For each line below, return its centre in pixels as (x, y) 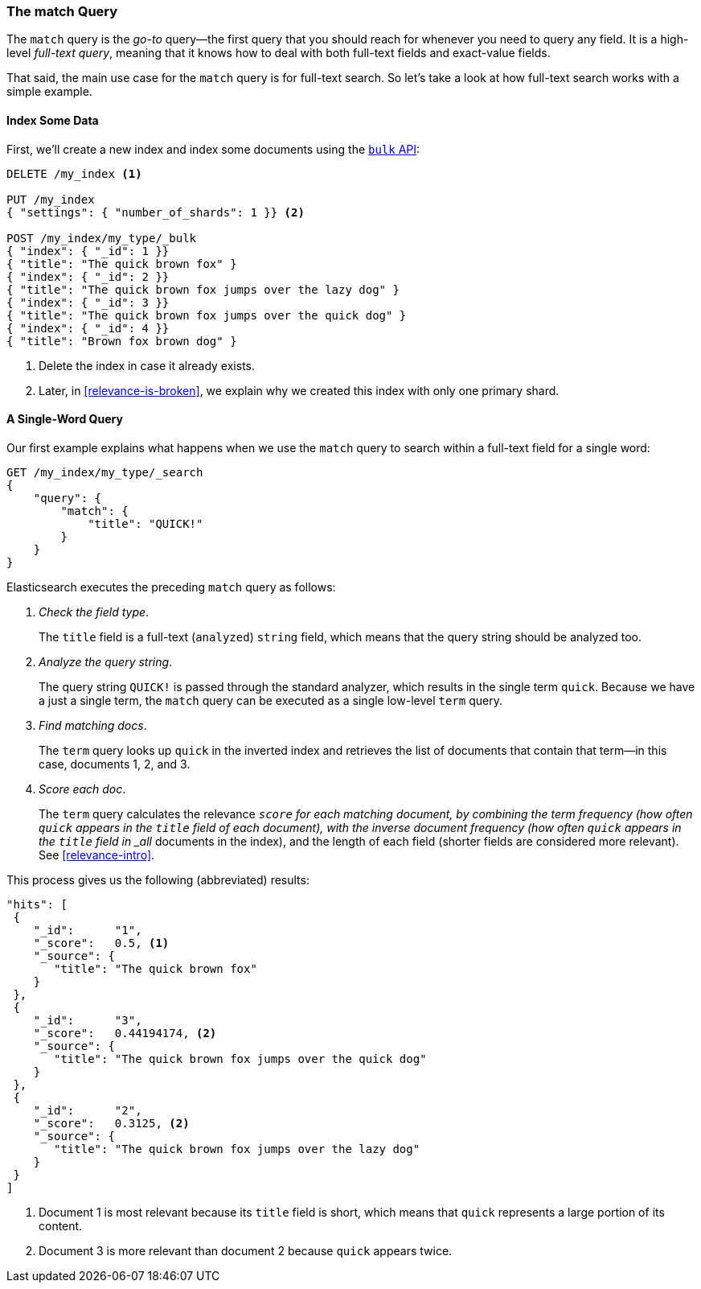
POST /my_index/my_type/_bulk (102, 238)
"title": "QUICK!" (146, 523)
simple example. (49, 92)
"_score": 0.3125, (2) (111, 1123)
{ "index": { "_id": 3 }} (88, 302)
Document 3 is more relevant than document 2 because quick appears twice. (246, 1250)
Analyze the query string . (106, 661)
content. (61, 1225)
